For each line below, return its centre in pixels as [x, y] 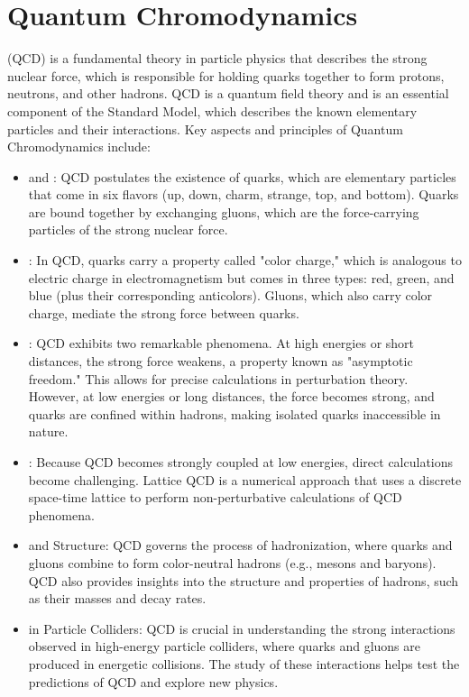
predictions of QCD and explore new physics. [153, 681]
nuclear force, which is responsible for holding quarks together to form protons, [226, 75]
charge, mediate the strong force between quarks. [164, 312]
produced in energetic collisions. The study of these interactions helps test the [244, 663]
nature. [48, 431]
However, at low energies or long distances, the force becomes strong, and [231, 396]
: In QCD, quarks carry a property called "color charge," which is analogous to [245, 260]
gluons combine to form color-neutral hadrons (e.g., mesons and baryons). [232, 562]
